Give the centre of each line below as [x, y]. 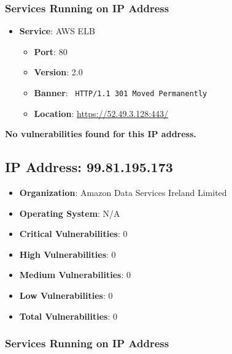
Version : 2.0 [58, 72]
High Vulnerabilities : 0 [68, 254]
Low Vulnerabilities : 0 [66, 296]
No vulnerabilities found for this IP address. [101, 134]
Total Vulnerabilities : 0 [68, 316]
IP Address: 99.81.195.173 [89, 167]
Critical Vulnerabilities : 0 [73, 234]
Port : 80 [51, 51]
